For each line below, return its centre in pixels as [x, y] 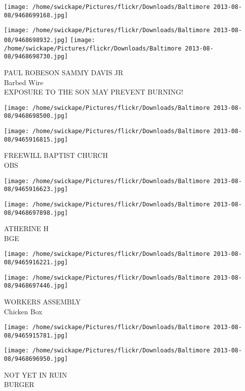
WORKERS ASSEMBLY [42, 301]
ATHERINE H [27, 228]
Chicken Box [23, 311]
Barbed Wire [24, 82]
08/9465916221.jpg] [36, 262]
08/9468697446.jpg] [36, 286]
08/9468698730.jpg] [36, 57]
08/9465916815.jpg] [36, 139]
